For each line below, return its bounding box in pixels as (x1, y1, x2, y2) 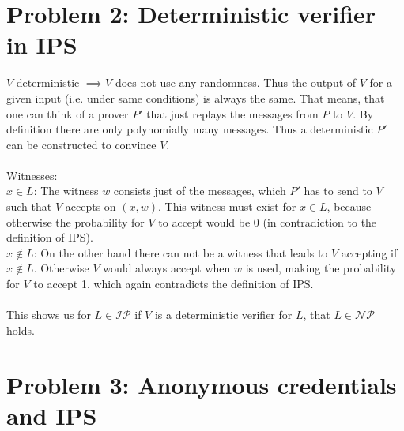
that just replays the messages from (146, 105, 319, 122)
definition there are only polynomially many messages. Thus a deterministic (6, 121, 373, 137)
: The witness (33, 182, 99, 199)
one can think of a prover (6, 105, 129, 122)
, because (327, 198, 372, 215)
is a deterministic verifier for (154, 306, 293, 323)
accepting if (341, 244, 398, 260)
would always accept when (103, 260, 231, 276)
